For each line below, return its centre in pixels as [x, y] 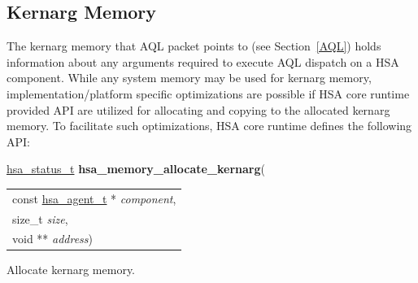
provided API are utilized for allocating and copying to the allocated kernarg [198, 109]
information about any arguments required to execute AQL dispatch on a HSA [203, 61]
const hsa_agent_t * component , [94, 198]
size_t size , [40, 218]
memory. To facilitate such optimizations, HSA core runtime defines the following [209, 126]
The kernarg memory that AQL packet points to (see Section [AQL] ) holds [194, 46]
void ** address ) [53, 239]
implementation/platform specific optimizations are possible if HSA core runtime [208, 93]
